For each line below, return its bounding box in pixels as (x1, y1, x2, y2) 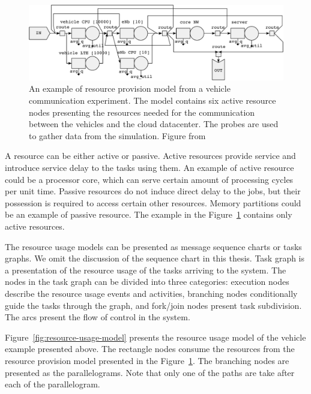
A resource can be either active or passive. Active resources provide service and (5, 149, 296, 162)
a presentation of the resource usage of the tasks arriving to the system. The (5, 263, 286, 276)
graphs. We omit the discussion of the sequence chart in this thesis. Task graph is (5, 252, 305, 264)
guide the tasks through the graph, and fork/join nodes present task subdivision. (5, 299, 302, 311)
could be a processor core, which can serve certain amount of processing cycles (5, 173, 294, 185)
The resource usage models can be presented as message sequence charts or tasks (5, 240, 302, 252)
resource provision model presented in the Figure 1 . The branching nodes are (5, 354, 289, 366)
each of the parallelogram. (5, 378, 100, 390)
